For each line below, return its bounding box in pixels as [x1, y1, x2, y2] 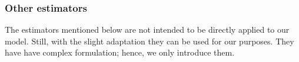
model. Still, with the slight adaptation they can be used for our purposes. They [5, 35, 294, 47]
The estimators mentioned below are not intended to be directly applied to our [5, 23, 290, 36]
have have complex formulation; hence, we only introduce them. [5, 46, 235, 58]
